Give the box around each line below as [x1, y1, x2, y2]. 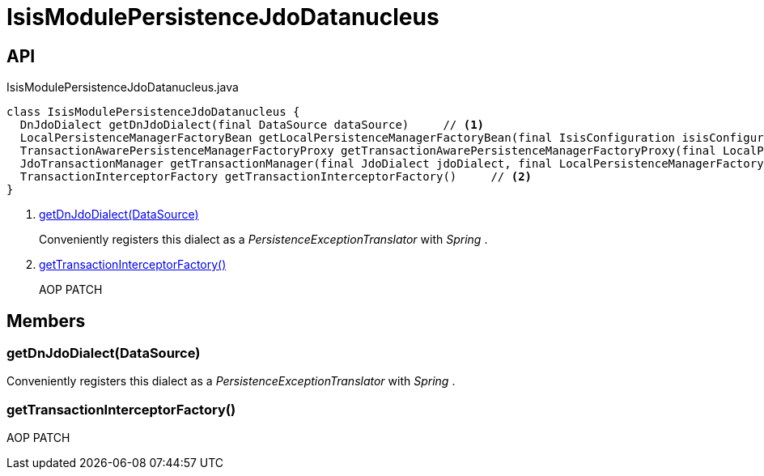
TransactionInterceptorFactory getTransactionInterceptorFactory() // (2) [19, 170, 533, 184]
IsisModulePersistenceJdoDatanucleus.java [6, 80, 239, 95]
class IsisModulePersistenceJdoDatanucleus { [6, 105, 300, 119]
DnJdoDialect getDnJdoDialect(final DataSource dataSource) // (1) [19, 118, 485, 132]
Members [6, 310, 86, 331]
